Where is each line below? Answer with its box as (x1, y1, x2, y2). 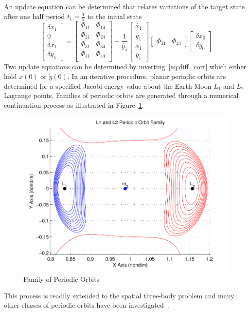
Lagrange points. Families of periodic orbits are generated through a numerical (4, 90, 239, 100)
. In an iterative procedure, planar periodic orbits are (67, 71, 226, 81)
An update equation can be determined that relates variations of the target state (4, 1, 245, 11)
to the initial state (87, 11, 142, 21)
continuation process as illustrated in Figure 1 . (4, 99, 144, 110)
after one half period (4, 11, 65, 21)
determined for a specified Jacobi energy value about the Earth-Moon (4, 80, 212, 91)
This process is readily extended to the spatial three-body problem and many (4, 290, 234, 300)
